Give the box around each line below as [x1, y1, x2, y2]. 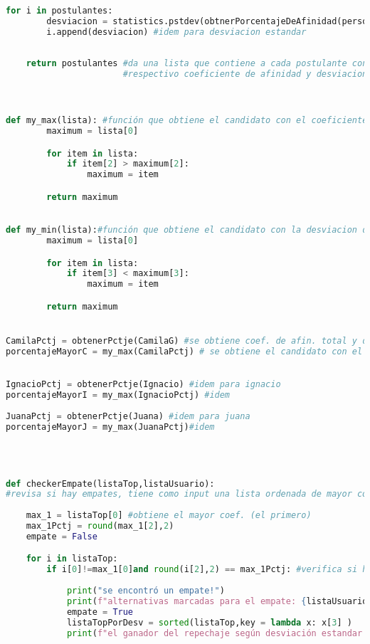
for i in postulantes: [6, 6, 113, 16]
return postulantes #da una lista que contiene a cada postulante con [26, 58, 368, 69]
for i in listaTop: [26, 554, 118, 564]
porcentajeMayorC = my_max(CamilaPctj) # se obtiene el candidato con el [6, 346, 363, 357]
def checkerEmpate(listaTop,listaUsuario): [6, 478, 215, 489]
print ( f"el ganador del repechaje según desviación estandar [66, 628, 363, 638]
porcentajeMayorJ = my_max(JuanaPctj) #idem [6, 421, 215, 432]
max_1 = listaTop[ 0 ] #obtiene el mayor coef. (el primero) [26, 510, 312, 521]
